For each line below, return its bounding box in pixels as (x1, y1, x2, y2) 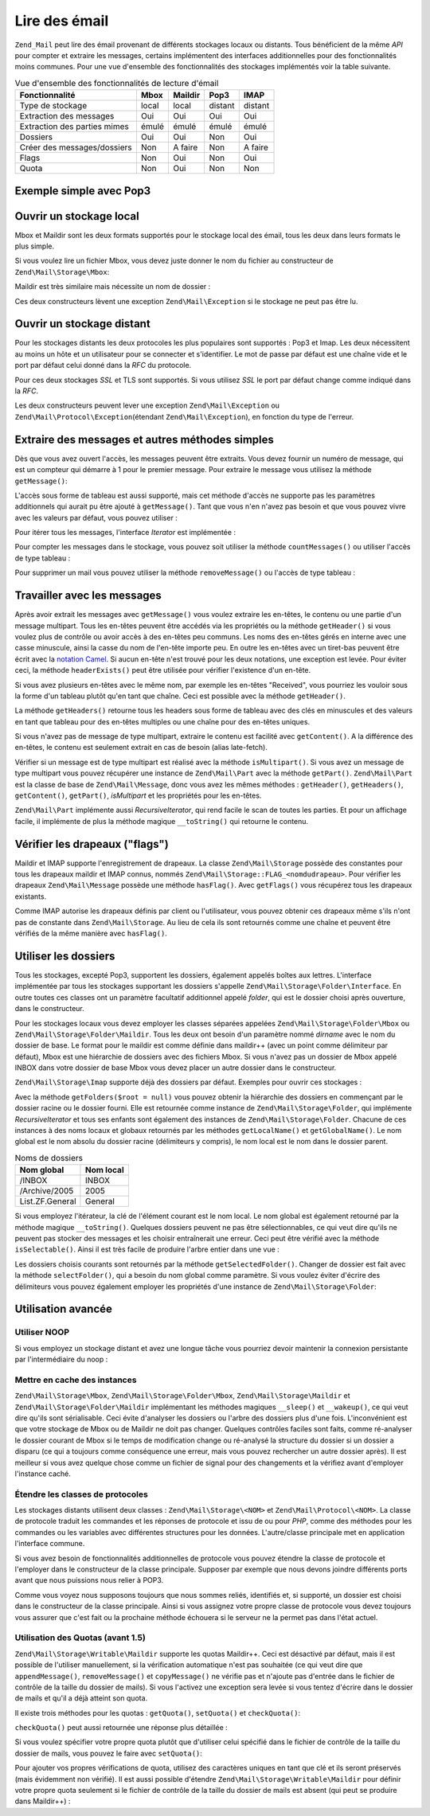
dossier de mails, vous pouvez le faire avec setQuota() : (14, 1748, 203, 1758)
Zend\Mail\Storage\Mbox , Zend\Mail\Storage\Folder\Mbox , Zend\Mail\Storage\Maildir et (14, 1391, 350, 1400)
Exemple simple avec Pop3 (14, 184, 151, 197)
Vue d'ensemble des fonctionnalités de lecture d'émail (14, 77, 219, 88)
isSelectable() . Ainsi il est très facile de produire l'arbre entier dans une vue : (14, 1244, 280, 1254)
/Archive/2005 (19, 1185, 74, 1197)
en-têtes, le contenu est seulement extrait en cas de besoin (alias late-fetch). (14, 743, 268, 752)
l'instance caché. (14, 1469, 71, 1478)
